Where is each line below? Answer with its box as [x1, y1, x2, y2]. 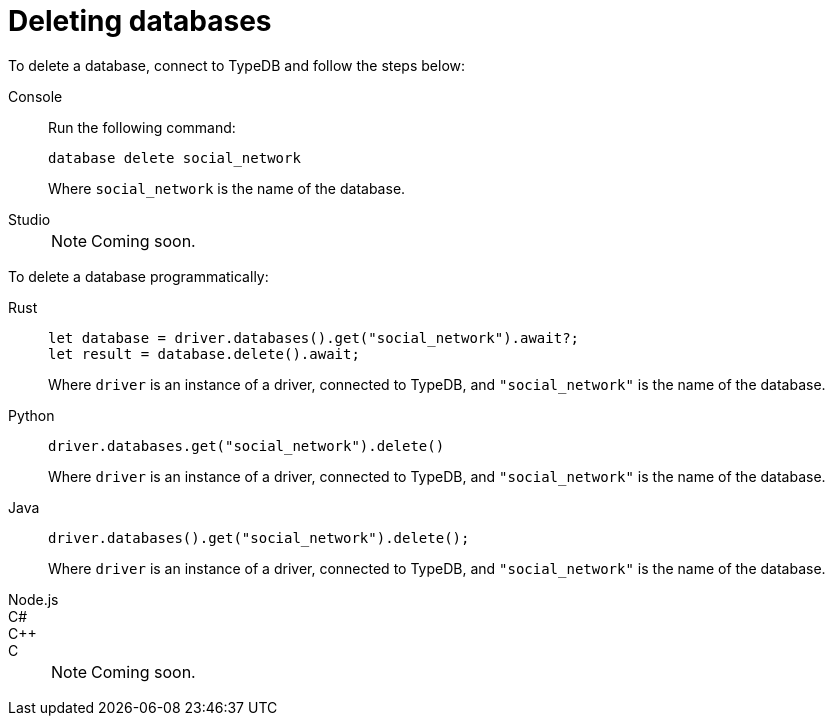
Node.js [8, 590, 59, 608]
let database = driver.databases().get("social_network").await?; [48, 329, 580, 346]
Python [8, 406, 55, 424]
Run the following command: [48, 118, 236, 136]
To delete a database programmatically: [8, 267, 269, 285]
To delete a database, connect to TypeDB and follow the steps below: [8, 56, 466, 74]
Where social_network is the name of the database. [48, 179, 406, 197]
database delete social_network [48, 149, 301, 166]
